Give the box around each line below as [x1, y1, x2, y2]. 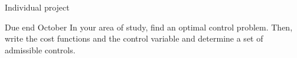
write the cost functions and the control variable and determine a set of [5, 32, 263, 45]
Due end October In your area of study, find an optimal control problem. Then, [5, 21, 293, 33]
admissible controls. [5, 43, 76, 56]
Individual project [5, 1, 70, 13]
